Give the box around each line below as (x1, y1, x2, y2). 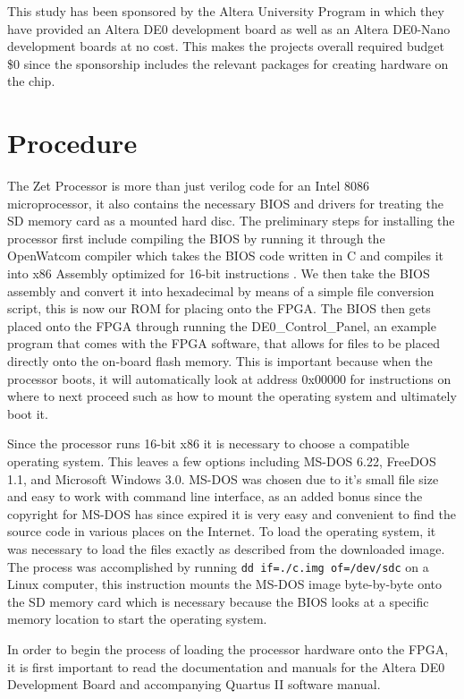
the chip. (7, 72, 55, 90)
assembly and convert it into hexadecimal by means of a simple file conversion (7, 281, 434, 300)
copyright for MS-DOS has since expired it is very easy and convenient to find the (7, 504, 456, 523)
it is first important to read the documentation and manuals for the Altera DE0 (7, 657, 445, 676)
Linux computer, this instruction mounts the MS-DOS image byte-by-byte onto (7, 575, 443, 593)
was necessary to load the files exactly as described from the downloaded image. (7, 539, 445, 558)
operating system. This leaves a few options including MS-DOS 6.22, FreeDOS (7, 452, 436, 470)
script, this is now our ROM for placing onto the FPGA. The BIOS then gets (7, 299, 431, 318)
